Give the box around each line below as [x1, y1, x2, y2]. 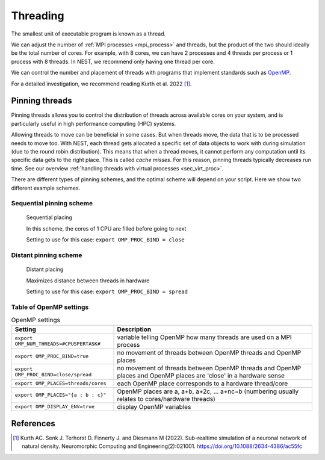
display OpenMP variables [117, 402, 191, 411]
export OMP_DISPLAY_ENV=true [14, 403, 95, 410]
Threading [11, 9, 64, 22]
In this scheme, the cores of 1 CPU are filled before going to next [26, 225, 187, 232]
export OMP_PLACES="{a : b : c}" [14, 392, 107, 399]
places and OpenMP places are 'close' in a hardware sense [117, 371, 285, 379]
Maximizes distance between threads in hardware [26, 277, 150, 284]
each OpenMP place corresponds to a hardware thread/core [117, 379, 288, 388]
